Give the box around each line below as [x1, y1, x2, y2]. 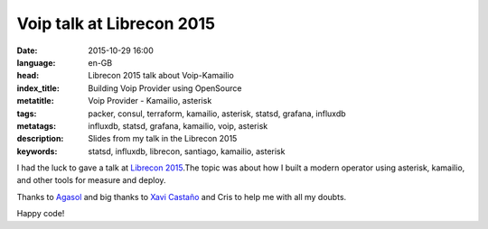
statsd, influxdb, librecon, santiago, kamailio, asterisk [88, 145, 286, 157]
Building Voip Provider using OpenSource [88, 82, 242, 94]
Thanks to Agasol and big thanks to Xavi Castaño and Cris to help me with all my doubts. [16, 191, 347, 202]
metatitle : [16, 96, 54, 106]
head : [16, 70, 40, 81]
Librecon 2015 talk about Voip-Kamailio [88, 70, 234, 81]
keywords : [16, 145, 58, 157]
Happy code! [16, 208, 65, 219]
